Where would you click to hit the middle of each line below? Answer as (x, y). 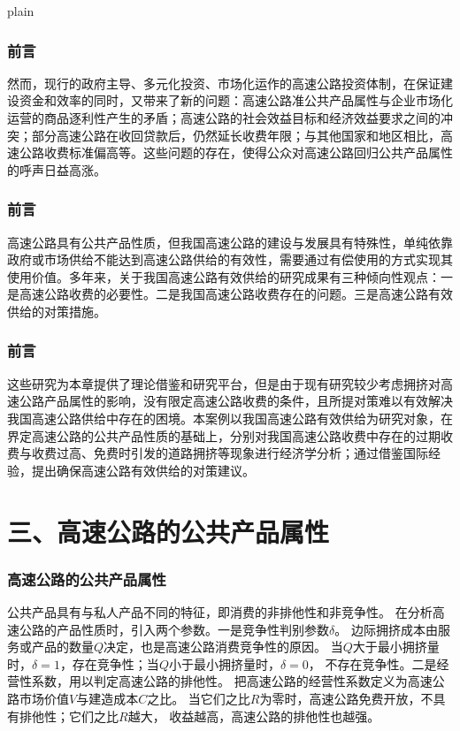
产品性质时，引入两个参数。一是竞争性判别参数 (192, 629)
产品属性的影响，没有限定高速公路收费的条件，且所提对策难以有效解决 (248, 401)
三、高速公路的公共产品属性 (169, 531)
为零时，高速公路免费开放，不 (346, 698)
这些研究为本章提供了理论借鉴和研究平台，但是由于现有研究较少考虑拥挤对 (224, 383)
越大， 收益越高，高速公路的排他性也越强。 (254, 716)
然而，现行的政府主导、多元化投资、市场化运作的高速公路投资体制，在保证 (224, 83)
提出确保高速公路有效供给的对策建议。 (143, 470)
